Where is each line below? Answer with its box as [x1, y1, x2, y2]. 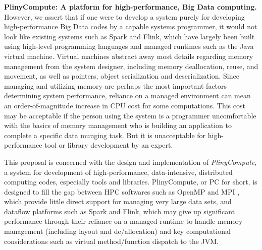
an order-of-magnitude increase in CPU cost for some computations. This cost [4, 100, 245, 110]
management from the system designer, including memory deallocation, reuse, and [4, 60, 258, 71]
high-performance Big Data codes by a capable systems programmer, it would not [4, 21, 257, 32]
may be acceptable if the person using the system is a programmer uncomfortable [4, 110, 256, 120]
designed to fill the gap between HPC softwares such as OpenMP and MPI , [4, 186, 240, 197]
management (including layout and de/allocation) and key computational [4, 226, 231, 236]
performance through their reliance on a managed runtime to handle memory [4, 216, 243, 226]
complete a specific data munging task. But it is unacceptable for [4, 130, 206, 140]
